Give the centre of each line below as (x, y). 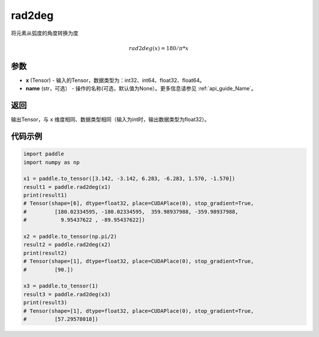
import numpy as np (51, 162)
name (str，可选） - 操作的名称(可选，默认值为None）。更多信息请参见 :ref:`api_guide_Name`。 (141, 89)
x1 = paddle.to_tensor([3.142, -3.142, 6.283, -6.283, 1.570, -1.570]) (129, 179)
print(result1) (45, 195)
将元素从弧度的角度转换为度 (45, 33)
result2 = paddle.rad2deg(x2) (67, 245)
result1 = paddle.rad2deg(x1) (67, 187)
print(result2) (45, 253)
